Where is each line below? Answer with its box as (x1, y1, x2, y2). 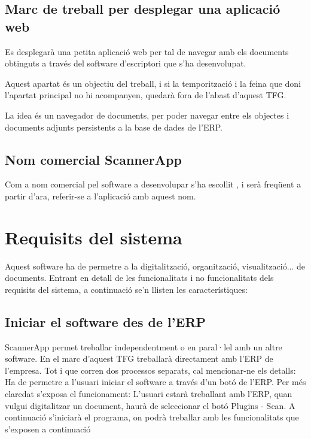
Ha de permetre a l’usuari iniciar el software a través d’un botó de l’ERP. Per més (5, 376, 306, 388)
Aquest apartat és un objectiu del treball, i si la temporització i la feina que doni (5, 77, 301, 89)
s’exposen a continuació (5, 422, 91, 435)
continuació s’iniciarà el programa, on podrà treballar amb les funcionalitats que (5, 411, 299, 423)
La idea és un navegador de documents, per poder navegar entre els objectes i (5, 108, 289, 121)
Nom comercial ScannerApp (5, 150, 182, 168)
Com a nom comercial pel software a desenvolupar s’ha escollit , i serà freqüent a (5, 178, 301, 190)
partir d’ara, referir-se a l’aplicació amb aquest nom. (5, 189, 196, 202)
